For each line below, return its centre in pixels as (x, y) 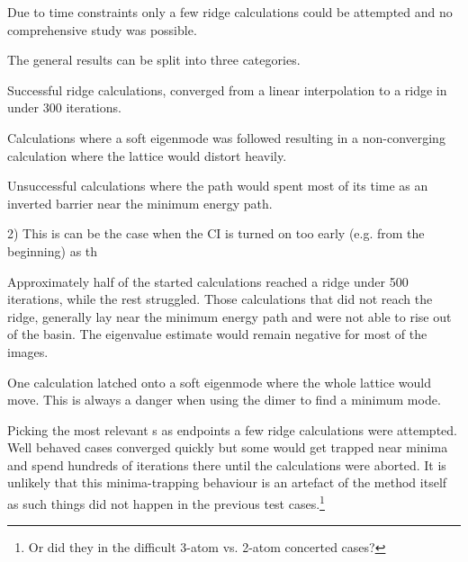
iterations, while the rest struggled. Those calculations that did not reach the (220, 299)
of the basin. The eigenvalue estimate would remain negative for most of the (217, 334)
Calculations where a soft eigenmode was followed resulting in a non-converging (226, 137)
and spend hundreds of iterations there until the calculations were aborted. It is (227, 464)
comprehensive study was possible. (102, 29)
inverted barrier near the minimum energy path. (140, 203)
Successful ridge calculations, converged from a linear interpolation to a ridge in (227, 89)
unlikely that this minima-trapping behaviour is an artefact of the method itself (227, 482)
